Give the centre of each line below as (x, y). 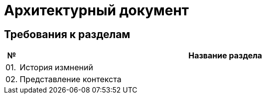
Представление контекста (70, 79)
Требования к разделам (67, 34)
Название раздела (225, 56)
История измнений (56, 68)
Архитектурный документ (97, 10)
